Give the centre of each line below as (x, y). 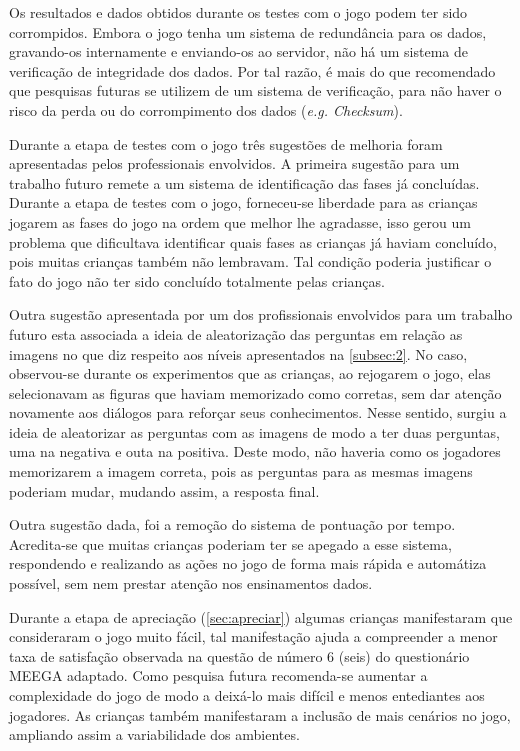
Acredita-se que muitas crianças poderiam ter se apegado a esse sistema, (230, 543)
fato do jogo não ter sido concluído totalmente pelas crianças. (197, 280)
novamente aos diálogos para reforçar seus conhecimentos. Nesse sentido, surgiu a (258, 412)
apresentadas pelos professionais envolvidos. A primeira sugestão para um (234, 163)
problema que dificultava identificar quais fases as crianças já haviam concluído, (253, 241)
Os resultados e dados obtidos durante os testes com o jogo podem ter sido (238, 12)
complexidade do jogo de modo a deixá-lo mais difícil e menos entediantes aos (247, 695)
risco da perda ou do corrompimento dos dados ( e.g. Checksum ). (206, 109)
